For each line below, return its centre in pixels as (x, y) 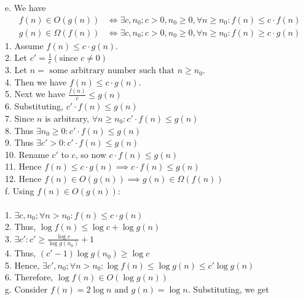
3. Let (16, 70)
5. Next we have (35, 94)
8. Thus (19, 130)
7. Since (20, 118)
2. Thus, (21, 227)
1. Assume (24, 45)
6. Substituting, (34, 106)
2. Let (16, 57)
